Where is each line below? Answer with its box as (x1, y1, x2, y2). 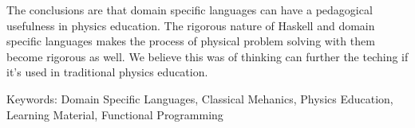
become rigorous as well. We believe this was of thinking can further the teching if (6, 48, 409, 64)
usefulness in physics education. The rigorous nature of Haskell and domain (6, 17, 375, 33)
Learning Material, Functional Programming (6, 106, 223, 122)
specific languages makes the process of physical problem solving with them (6, 33, 375, 49)
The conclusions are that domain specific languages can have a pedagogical (6, 2, 373, 17)
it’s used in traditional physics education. (6, 64, 208, 80)
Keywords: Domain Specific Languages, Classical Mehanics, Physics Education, (6, 90, 393, 107)
